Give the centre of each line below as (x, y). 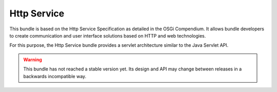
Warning (33, 60)
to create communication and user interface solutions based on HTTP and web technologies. (108, 35)
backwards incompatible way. (55, 76)
